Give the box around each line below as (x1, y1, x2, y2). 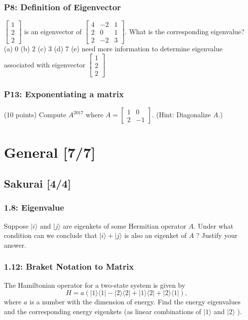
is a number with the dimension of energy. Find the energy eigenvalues (29, 297, 241, 307)
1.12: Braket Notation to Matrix (4, 260, 134, 273)
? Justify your (196, 230, 238, 240)
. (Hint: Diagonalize (152, 109, 211, 120)
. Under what (193, 220, 233, 231)
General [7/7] (4, 142, 96, 162)
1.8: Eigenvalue (4, 201, 64, 213)
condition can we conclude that (4, 230, 97, 240)
